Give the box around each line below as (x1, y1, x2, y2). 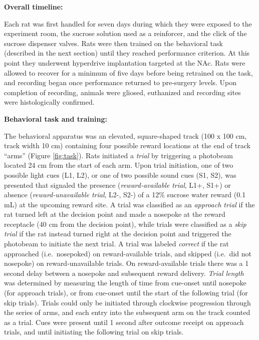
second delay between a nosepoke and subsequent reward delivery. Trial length (4, 267, 244, 278)
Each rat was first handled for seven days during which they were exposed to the (4, 18, 252, 29)
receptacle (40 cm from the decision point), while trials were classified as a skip (4, 218, 246, 229)
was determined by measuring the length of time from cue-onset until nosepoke (4, 277, 246, 288)
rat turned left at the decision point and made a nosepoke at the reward (4, 209, 225, 219)
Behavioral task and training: (4, 113, 107, 124)
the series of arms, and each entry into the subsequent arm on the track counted (4, 307, 250, 317)
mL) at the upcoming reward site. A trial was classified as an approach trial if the (4, 199, 255, 209)
